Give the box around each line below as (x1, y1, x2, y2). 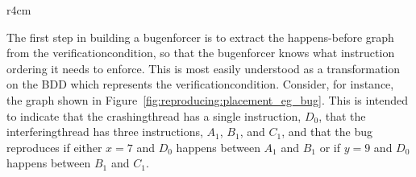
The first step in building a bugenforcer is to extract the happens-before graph (6, 28, 394, 45)
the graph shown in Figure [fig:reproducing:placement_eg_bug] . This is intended (6, 91, 409, 108)
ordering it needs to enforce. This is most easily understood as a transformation (6, 60, 401, 76)
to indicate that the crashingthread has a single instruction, (6, 107, 302, 124)
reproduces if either (6, 138, 102, 155)
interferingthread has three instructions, (6, 123, 203, 140)
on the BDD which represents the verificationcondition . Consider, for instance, (6, 76, 394, 93)
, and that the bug (281, 123, 372, 140)
